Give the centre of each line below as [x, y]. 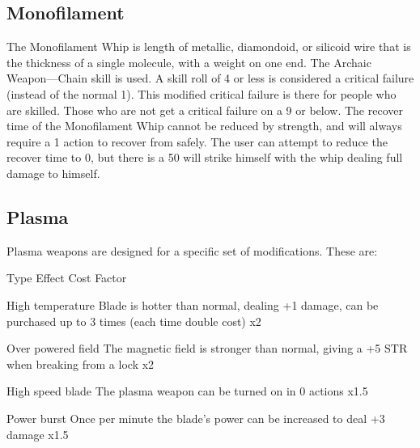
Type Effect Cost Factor [67, 278]
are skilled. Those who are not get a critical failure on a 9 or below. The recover [205, 110]
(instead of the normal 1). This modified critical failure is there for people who [202, 93]
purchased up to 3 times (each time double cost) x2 [134, 321]
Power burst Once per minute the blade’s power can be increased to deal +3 [196, 418]
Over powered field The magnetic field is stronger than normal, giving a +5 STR [207, 348]
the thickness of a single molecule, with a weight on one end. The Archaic [189, 62]
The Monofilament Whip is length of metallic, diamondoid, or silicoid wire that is [209, 46]
